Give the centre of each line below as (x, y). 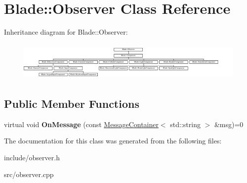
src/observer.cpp (29, 174)
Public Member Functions (72, 104)
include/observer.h (32, 158)
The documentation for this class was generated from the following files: (113, 141)
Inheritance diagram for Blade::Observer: (66, 32)
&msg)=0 (229, 124)
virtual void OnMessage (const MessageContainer (81, 124)
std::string (185, 124)
